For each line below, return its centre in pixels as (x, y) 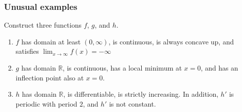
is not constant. (132, 103)
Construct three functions (43, 25)
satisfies (27, 51)
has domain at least (51, 41)
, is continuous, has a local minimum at (122, 68)
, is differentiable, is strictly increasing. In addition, (141, 94)
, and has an (220, 68)
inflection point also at (50, 77)
